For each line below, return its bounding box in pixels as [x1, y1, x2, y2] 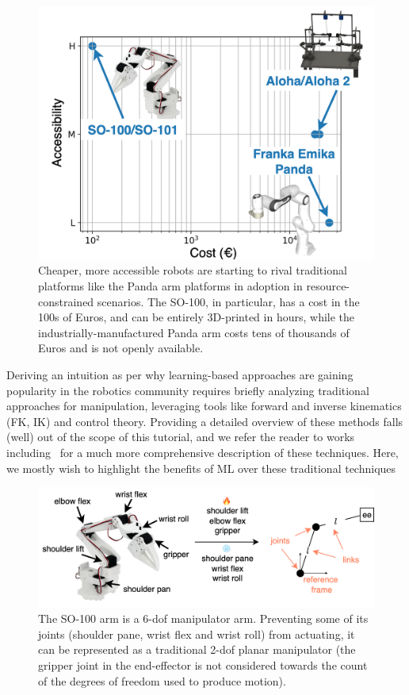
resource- [306, 278, 350, 294]
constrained [38, 293, 94, 309]
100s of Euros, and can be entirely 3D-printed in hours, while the [38, 309, 355, 325]
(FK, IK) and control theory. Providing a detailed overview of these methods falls [6, 413, 403, 429]
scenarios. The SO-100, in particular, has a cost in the [97, 293, 360, 309]
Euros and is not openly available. [38, 340, 204, 356]
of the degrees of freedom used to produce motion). [38, 672, 286, 689]
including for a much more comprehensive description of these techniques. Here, [6, 443, 399, 460]
